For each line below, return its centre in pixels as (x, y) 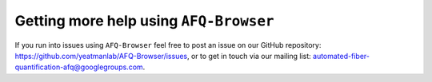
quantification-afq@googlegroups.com (79, 67)
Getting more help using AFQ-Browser (144, 21)
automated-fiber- (341, 56)
